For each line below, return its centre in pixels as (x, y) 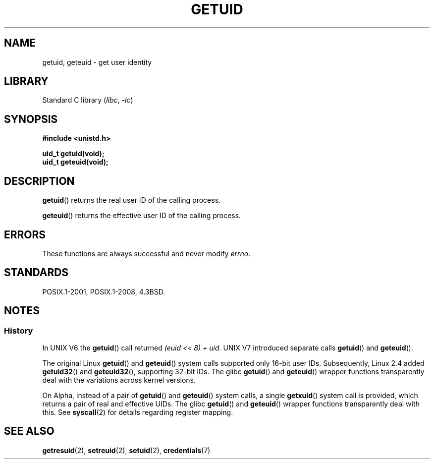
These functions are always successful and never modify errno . (146, 253)
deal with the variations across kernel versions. (119, 380)
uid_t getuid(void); (73, 154)
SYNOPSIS (31, 119)
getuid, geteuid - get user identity (97, 62)
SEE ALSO (29, 431)
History (19, 330)
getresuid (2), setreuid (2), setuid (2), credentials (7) (126, 450)
